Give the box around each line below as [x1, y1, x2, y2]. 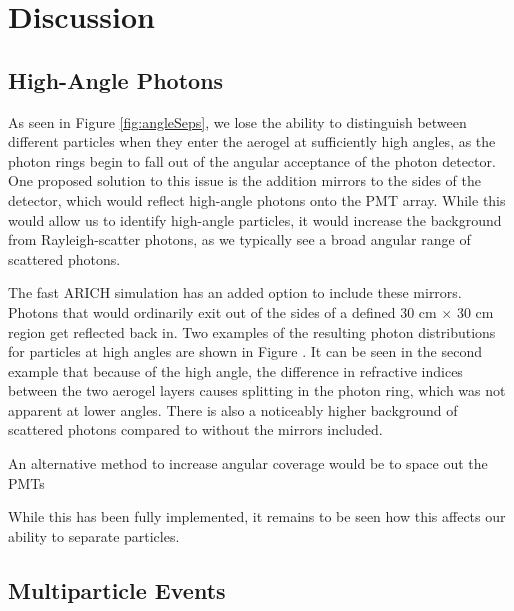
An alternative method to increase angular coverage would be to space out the [8, 453, 488, 474]
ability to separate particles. [8, 525, 180, 546]
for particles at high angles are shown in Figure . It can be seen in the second [8, 341, 482, 362]
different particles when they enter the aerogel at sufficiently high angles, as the [8, 131, 496, 152]
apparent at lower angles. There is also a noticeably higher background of [8, 399, 458, 420]
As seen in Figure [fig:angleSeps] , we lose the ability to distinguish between [8, 111, 467, 132]
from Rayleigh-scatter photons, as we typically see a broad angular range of [8, 229, 471, 250]
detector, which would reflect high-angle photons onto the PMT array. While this [8, 189, 506, 210]
